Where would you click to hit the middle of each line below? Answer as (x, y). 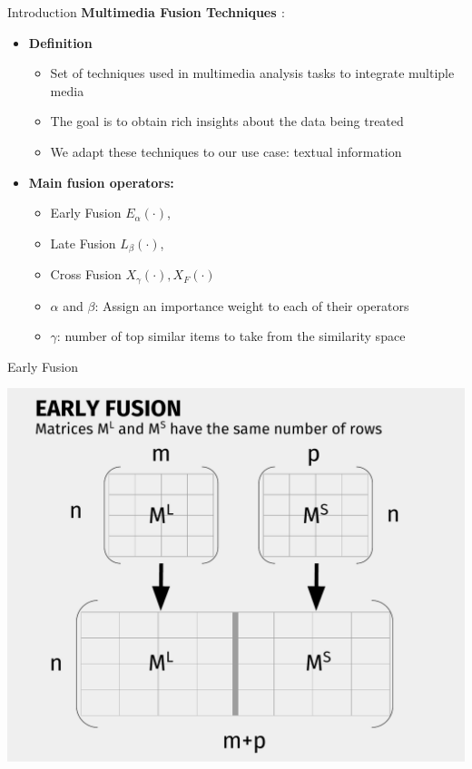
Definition (60, 42)
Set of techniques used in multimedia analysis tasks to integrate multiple (252, 73)
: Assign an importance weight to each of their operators (252, 305)
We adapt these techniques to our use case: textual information (226, 151)
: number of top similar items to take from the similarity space (231, 336)
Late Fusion (83, 243)
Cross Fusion (86, 274)
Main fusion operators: (101, 182)
